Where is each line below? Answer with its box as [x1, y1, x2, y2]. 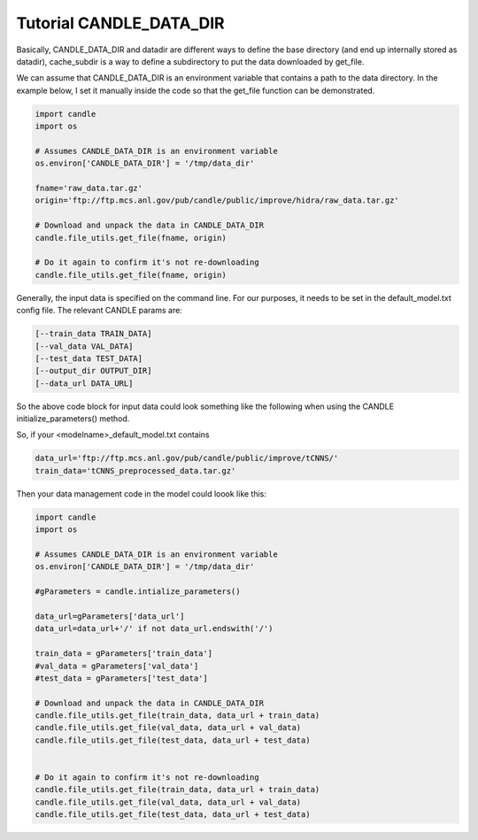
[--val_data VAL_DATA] [35, 341, 134, 351]
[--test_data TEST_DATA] [35, 353, 143, 363]
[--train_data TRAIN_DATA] [35, 328, 152, 339]
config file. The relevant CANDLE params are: [16, 305, 183, 316]
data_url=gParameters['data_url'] [35, 611, 185, 621]
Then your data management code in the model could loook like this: [16, 488, 267, 499]
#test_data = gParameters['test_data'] [35, 673, 208, 683]
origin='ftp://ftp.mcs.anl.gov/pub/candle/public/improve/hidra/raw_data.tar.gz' [35, 196, 400, 205]
